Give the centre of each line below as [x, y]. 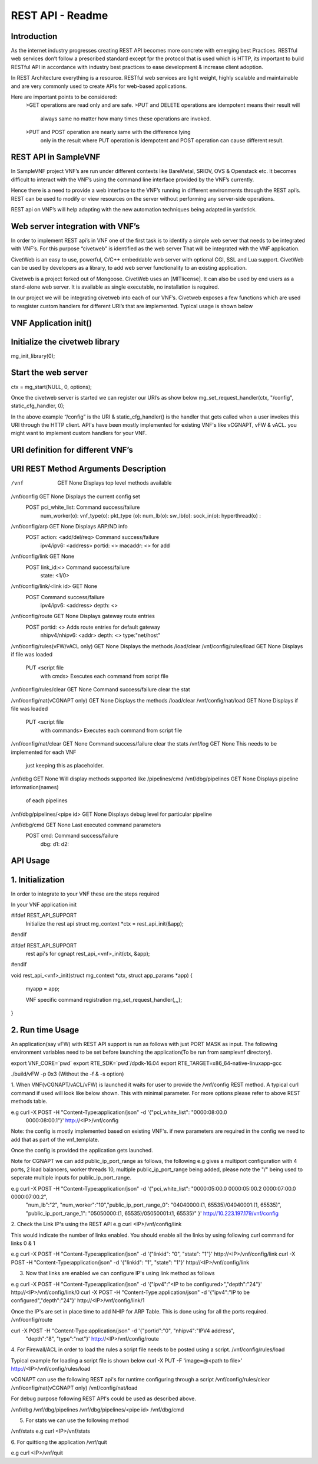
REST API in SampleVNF [56, 157]
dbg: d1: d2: [55, 844]
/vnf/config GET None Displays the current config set [76, 496]
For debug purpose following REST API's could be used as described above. [104, 1398]
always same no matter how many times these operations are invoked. [126, 119]
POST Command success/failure [65, 597]
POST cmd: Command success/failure [72, 836]
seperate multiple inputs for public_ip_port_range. [71, 1178]
